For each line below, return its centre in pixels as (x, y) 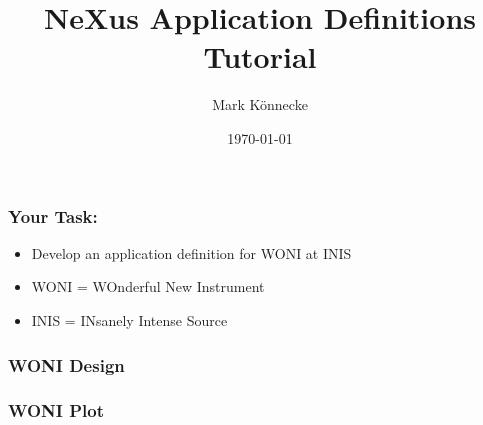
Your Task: (53, 215)
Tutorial (260, 56)
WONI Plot (56, 410)
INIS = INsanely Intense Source (129, 319)
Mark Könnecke (260, 104)
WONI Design (66, 364)
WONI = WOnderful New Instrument (148, 286)
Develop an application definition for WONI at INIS (191, 252)
